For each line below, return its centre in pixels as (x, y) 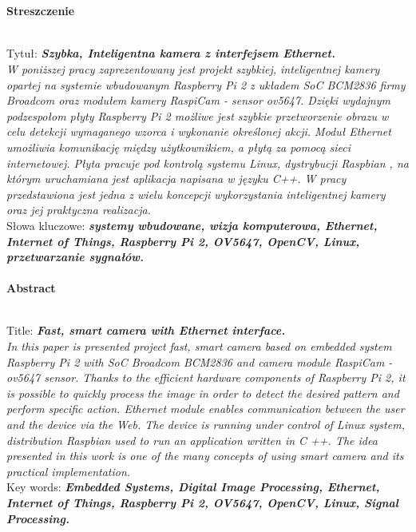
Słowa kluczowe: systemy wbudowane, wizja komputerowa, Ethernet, (192, 225)
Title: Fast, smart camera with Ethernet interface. (146, 330)
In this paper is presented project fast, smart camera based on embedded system (199, 346)
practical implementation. (69, 471)
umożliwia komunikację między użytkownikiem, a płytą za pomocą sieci (179, 147)
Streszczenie (41, 11)
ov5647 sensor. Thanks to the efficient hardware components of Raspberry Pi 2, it (206, 377)
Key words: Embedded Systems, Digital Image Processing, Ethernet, (193, 487)
